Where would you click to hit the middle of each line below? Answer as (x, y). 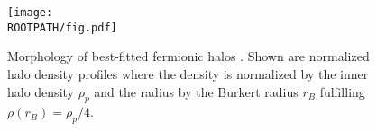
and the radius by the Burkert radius (196, 91)
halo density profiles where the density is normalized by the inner (188, 73)
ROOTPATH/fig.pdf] (62, 27)
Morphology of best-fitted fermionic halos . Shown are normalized (188, 56)
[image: (30, 13)
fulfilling (342, 91)
